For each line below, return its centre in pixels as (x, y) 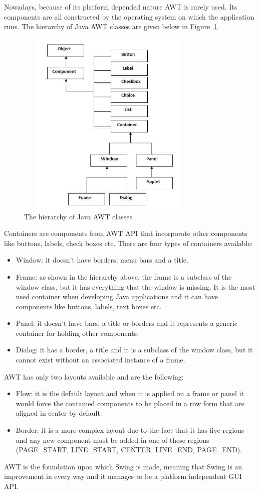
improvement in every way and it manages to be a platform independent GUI (123, 476)
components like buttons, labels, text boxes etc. (89, 306)
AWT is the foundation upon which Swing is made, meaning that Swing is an (123, 466)
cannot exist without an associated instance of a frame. (100, 360)
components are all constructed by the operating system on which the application (129, 16)
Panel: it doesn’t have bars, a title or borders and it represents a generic (127, 323)
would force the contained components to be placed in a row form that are (130, 403)
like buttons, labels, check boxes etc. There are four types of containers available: (128, 243)
